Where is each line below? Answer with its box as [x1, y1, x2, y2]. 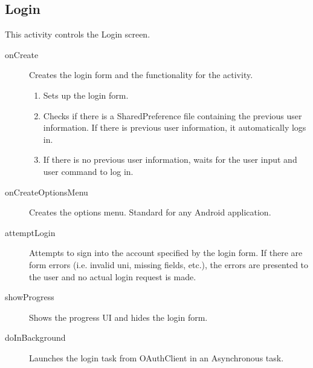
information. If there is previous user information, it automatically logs [43, 121, 306, 134]
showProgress [5, 291, 54, 303]
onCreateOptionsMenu [5, 185, 88, 198]
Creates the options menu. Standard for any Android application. [29, 206, 271, 218]
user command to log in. [43, 165, 134, 177]
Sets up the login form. [43, 88, 129, 101]
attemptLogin [5, 226, 56, 238]
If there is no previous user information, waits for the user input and [43, 153, 297, 166]
